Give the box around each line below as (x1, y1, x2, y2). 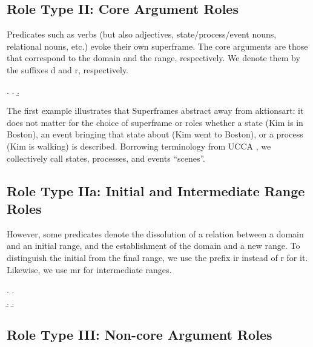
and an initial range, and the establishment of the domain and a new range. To (7, 239, 300, 252)
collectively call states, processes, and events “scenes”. (7, 151, 206, 164)
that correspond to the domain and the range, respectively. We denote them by (7, 51, 300, 64)
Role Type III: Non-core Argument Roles (7, 325, 272, 343)
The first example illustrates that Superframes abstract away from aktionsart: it (7, 104, 304, 117)
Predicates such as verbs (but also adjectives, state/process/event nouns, (7, 28, 277, 41)
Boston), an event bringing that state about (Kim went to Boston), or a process (7, 128, 303, 140)
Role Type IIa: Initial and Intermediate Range (7, 181, 305, 200)
